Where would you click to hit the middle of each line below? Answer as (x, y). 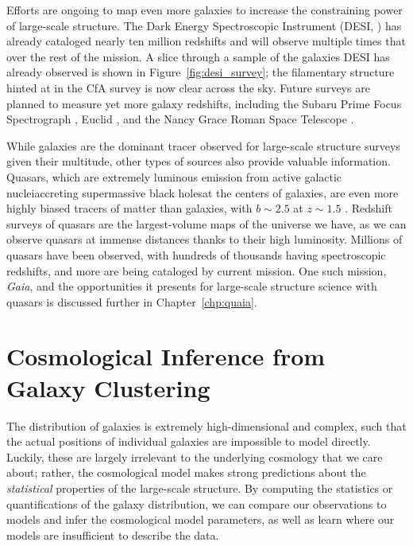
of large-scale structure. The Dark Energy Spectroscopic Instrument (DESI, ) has (204, 25)
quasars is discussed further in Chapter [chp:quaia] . (132, 301)
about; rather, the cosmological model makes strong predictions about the (186, 472)
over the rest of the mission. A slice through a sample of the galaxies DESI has (198, 56)
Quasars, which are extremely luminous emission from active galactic (174, 176)
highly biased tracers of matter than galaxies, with (129, 208)
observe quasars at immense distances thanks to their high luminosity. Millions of (205, 239)
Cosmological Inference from (166, 356)
